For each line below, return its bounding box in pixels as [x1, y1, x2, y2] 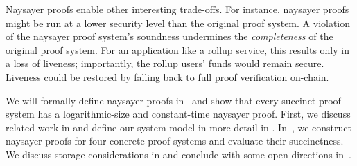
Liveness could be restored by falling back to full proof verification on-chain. [6, 69, 329, 84]
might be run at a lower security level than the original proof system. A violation [6, 15, 351, 30]
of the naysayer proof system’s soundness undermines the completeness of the [6, 29, 333, 44]
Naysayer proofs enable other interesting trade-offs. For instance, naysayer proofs [6, 2, 349, 16]
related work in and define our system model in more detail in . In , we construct [6, 120, 351, 134]
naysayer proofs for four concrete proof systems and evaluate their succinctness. [6, 133, 344, 148]
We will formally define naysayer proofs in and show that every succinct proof [6, 93, 341, 107]
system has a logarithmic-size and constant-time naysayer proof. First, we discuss [6, 107, 351, 121]
